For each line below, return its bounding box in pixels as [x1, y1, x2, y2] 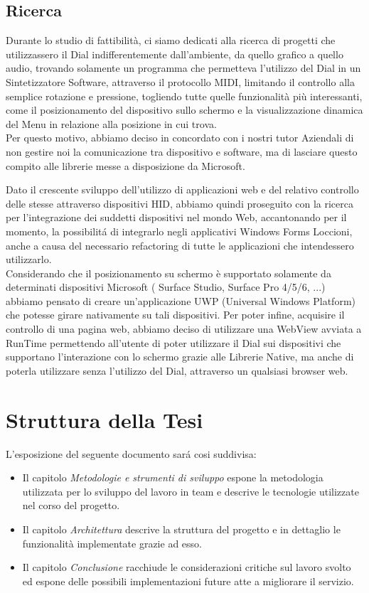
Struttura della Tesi [6, 405, 203, 434]
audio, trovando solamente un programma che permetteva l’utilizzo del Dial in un [6, 60, 361, 75]
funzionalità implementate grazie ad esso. [22, 535, 202, 550]
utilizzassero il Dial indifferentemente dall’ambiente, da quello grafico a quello [6, 46, 343, 61]
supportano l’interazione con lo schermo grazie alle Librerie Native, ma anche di [6, 349, 354, 364]
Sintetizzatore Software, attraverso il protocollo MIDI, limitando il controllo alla [6, 74, 355, 89]
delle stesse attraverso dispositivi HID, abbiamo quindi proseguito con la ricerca [6, 196, 353, 210]
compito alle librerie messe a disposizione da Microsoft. [6, 158, 245, 173]
